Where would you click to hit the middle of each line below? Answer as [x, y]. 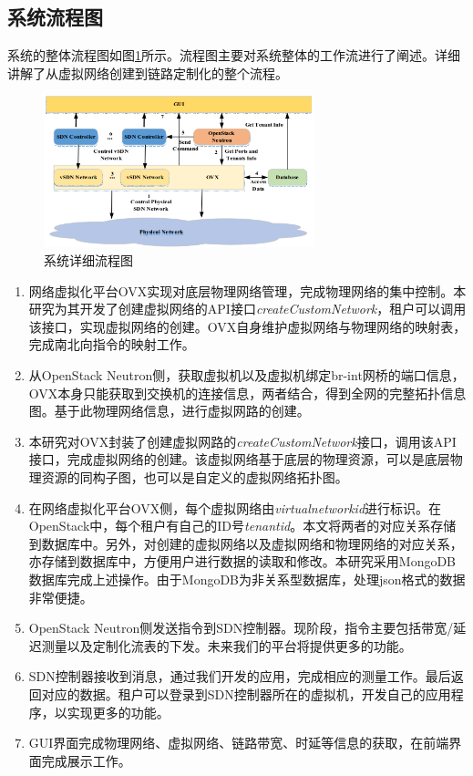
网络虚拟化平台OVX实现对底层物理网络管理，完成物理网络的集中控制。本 [247, 290]
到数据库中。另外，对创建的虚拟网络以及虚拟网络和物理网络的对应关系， [246, 543]
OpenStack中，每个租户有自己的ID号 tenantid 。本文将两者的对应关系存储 [242, 526]
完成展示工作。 [86, 760]
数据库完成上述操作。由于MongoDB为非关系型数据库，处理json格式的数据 [247, 579]
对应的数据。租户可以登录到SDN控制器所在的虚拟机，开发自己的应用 [246, 693]
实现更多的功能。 [118, 712]
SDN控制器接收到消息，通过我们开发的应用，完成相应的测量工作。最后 [240, 676]
